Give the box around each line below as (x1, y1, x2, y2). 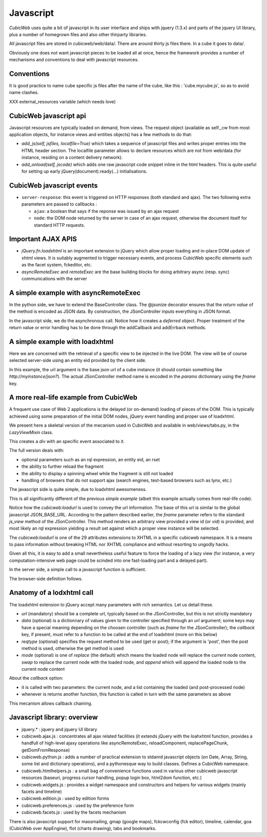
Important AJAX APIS (9, 235, 77, 244)
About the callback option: (9, 675, 64, 681)
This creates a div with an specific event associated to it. (9, 439, 125, 444)
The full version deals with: (9, 447, 64, 453)
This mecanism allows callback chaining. (9, 700, 92, 706)
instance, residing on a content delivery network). (21, 154, 123, 160)
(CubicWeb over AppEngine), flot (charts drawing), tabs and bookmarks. (9, 826, 157, 831)
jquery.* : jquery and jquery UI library (21, 726, 97, 732)
